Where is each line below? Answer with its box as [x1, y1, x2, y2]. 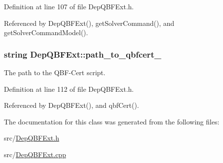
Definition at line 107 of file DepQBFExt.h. [4, 1, 134, 11]
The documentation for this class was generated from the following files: [4, 116, 220, 126]
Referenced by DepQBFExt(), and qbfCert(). [4, 100, 139, 110]
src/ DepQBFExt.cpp [4, 149, 66, 159]
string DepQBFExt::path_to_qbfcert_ [4, 48, 161, 60]
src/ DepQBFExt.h [4, 133, 59, 143]
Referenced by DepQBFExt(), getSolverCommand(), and [4, 18, 175, 28]
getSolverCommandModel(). [4, 27, 88, 38]
